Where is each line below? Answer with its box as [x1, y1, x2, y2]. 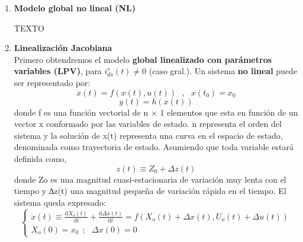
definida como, [14, 152, 67, 164]
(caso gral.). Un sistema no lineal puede [149, 65, 298, 77]
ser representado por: [14, 76, 91, 88]
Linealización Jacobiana [14, 42, 112, 54]
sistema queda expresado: [14, 196, 106, 208]
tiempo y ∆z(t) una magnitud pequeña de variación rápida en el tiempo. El [14, 184, 286, 197]
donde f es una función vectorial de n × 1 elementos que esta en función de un [14, 106, 298, 118]
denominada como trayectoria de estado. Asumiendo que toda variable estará [14, 141, 294, 153]
